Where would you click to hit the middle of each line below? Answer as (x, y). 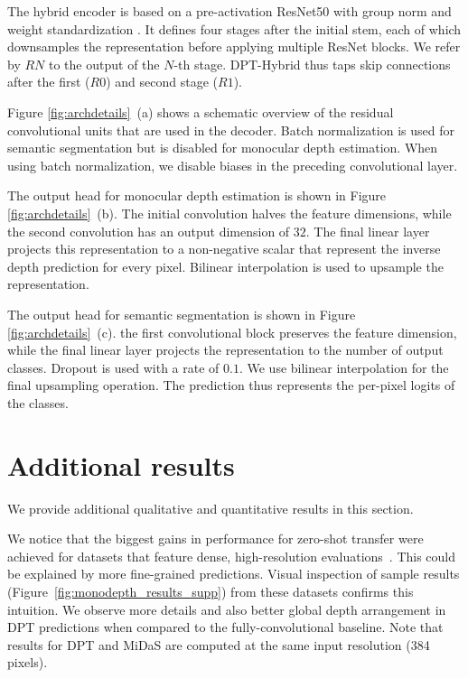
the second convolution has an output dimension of (149, 231)
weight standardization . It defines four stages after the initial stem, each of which (234, 28)
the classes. (38, 402)
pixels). (28, 662)
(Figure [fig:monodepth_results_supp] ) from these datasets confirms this (211, 591)
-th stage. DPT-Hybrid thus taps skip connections (312, 64)
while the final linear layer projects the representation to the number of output (225, 350)
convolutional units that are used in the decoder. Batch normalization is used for (231, 130)
